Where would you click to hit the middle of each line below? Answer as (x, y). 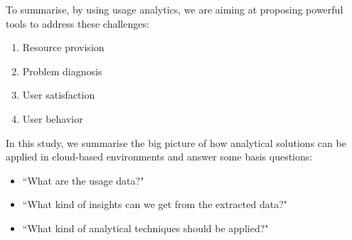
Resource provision (63, 47)
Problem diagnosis (62, 71)
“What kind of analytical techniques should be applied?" (145, 228)
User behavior (53, 118)
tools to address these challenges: (78, 23)
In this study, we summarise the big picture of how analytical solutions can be (176, 142)
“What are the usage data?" (83, 180)
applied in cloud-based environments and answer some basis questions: (159, 157)
